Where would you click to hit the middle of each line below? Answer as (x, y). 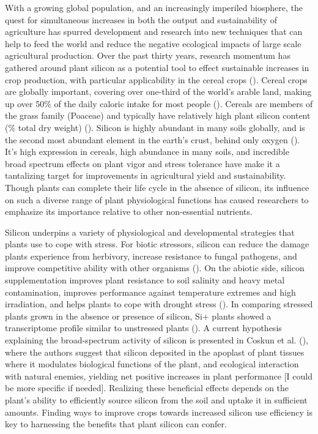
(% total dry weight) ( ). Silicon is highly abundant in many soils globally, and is (155, 127)
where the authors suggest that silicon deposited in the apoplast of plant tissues (155, 352)
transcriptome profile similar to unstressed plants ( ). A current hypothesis (143, 328)
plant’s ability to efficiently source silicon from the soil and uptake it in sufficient (156, 400)
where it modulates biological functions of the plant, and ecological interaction (152, 364)
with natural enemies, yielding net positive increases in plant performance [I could (159, 376)
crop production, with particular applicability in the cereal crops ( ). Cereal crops (156, 79)
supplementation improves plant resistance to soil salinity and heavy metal (145, 280)
